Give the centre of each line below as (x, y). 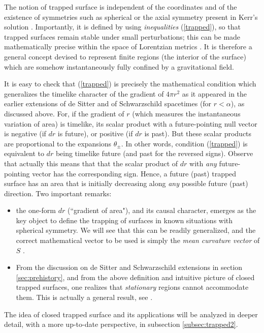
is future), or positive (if (95, 133)
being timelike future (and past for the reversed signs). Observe (154, 153)
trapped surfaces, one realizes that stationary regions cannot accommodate (132, 287)
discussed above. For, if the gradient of (64, 113)
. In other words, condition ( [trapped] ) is (184, 143)
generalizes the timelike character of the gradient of (84, 93)
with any (203, 163)
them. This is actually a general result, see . (84, 297)
